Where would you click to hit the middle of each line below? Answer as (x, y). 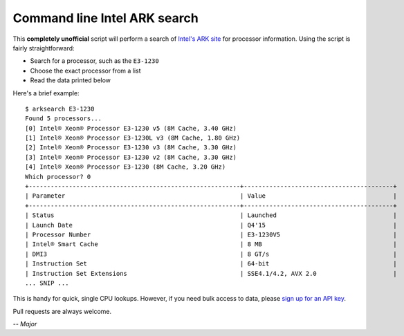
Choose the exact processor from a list (85, 71)
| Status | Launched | (211, 215)
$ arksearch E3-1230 (60, 109)
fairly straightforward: (44, 48)
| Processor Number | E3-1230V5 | (211, 234)
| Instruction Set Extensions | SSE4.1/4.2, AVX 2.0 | (211, 273)
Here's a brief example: (46, 93)
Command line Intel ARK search (105, 18)
